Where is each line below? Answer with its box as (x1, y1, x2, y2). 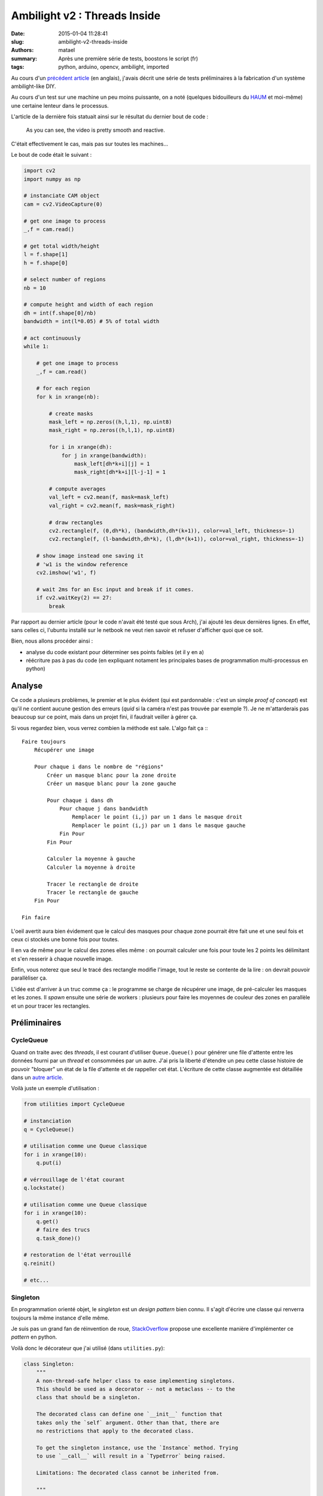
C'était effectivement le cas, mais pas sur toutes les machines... (11, 140, 169, 147)
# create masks (48, 410, 94, 417)
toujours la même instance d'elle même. (11, 1314, 110, 1321)
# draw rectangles (48, 519, 103, 526)
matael (58, 47, 75, 54)
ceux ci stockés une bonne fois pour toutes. (11, 935, 120, 942)
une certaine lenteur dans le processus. (11, 102, 109, 109)
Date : (11, 30, 25, 37)
